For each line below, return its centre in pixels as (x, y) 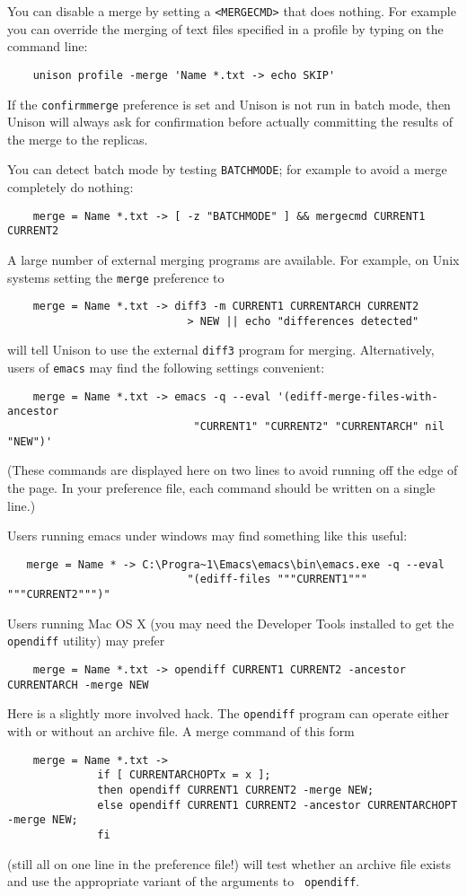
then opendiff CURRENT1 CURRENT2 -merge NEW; (236, 790)
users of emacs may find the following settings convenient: (166, 368)
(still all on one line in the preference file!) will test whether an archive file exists (229, 863)
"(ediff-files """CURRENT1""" (277, 580)
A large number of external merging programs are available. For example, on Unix (233, 259)
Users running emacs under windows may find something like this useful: (207, 536)
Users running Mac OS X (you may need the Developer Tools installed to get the (231, 623)
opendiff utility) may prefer (86, 641)
